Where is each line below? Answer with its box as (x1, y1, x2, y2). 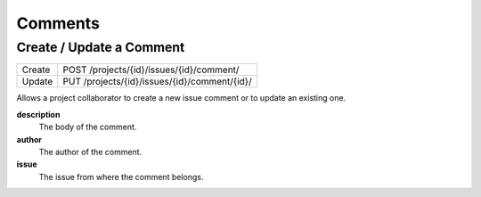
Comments (16, 13, 100, 33)
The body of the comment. (38, 121, 137, 133)
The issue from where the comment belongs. (38, 171, 204, 182)
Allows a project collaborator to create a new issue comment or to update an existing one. (16, 93, 346, 103)
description (16, 109, 61, 119)
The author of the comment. (38, 146, 143, 157)
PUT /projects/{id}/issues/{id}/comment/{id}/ (62, 76, 253, 88)
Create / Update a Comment (16, 39, 185, 55)
